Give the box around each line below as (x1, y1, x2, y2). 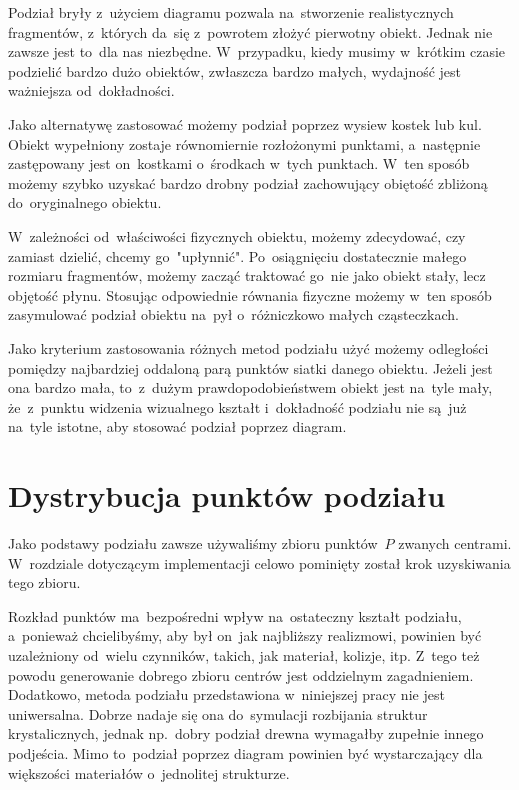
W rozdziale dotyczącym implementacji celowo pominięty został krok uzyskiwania (8, 552, 511, 573)
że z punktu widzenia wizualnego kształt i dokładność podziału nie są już (8, 396, 467, 417)
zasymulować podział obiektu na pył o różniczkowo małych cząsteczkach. (8, 304, 459, 325)
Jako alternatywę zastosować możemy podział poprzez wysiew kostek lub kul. (8, 113, 482, 134)
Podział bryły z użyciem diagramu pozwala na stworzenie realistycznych (8, 2, 454, 22)
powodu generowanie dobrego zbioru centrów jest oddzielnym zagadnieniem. (8, 664, 474, 685)
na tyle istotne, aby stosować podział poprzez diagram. (8, 416, 347, 437)
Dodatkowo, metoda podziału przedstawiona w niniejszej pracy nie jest (8, 684, 445, 705)
